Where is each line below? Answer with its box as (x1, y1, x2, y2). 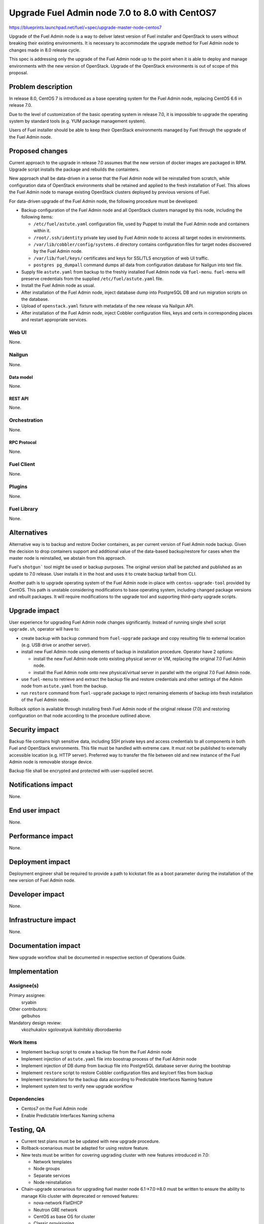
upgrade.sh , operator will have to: (9, 626, 80, 632)
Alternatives (9, 529, 48, 537)
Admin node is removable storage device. (9, 759, 93, 765)
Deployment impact (9, 857, 70, 866)
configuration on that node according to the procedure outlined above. (9, 712, 152, 718)
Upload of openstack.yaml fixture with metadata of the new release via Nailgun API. (21, 303, 194, 309)
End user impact (9, 806, 60, 815)
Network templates (33, 1158, 72, 1165)
